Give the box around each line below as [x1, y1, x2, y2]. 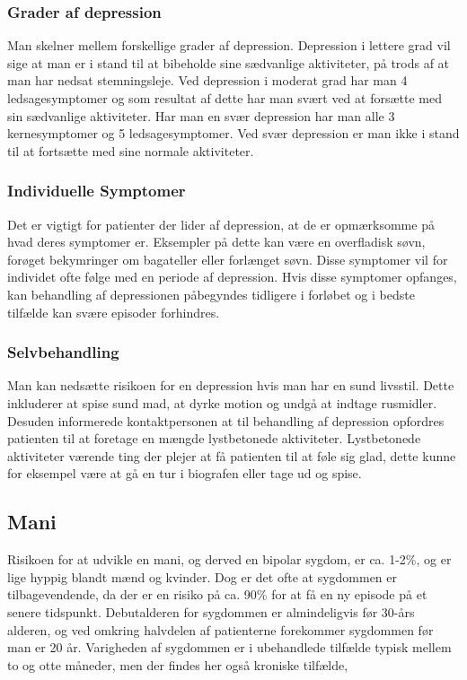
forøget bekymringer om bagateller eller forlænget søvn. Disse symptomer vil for [7, 249, 448, 268]
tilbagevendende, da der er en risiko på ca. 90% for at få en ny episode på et [7, 585, 427, 604]
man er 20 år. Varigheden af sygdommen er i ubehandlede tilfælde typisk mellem [7, 638, 452, 657]
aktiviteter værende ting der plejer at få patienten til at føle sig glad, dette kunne [7, 446, 456, 465]
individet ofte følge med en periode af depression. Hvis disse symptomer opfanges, [7, 267, 457, 286]
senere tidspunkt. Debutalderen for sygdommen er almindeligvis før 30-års [7, 602, 415, 621]
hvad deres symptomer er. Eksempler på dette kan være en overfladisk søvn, [7, 232, 426, 251]
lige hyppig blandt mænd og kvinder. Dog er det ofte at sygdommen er [7, 567, 398, 586]
